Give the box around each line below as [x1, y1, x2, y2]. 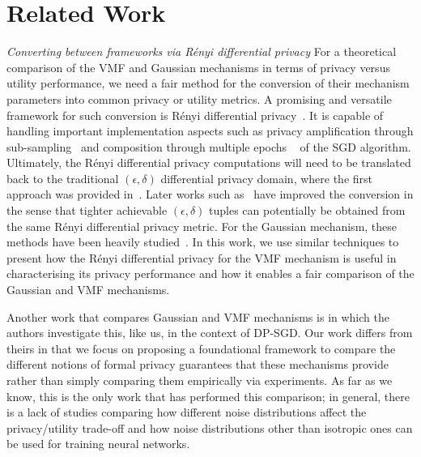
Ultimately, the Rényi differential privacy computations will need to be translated [6, 154, 411, 171]
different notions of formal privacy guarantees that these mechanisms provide [6, 356, 389, 373]
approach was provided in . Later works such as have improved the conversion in [6, 186, 414, 203]
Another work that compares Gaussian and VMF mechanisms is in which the [6, 308, 389, 325]
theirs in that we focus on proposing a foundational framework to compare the [6, 340, 396, 357]
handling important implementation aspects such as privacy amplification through [6, 122, 414, 139]
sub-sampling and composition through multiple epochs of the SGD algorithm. [6, 138, 411, 155]
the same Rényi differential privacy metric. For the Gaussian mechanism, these [6, 217, 398, 234]
